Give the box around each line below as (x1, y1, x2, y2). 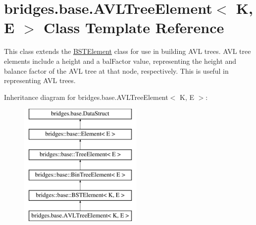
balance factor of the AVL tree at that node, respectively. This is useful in (4, 65, 229, 76)
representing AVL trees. (4, 75, 76, 86)
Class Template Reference (43, 17, 224, 38)
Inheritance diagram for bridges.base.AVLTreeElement (4, 91, 168, 102)
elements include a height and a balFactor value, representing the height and (4, 55, 237, 66)
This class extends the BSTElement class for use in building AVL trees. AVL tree (4, 46, 251, 56)
